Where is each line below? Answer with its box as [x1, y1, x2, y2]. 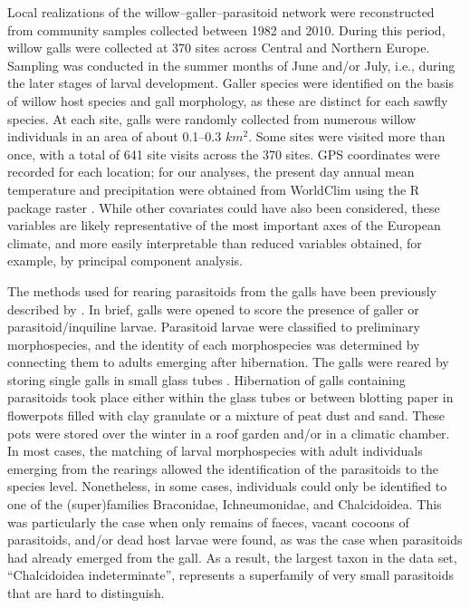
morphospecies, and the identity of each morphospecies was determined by [7, 334, 420, 353]
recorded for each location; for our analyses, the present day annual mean [7, 162, 415, 181]
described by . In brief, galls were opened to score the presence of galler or [7, 299, 419, 318]
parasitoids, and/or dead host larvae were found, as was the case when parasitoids [7, 530, 463, 549]
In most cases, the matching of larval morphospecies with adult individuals [7, 441, 423, 460]
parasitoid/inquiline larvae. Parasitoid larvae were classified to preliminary [7, 317, 420, 336]
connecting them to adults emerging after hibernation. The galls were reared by [7, 352, 449, 372]
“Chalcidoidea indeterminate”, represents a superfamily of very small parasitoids [7, 565, 455, 584]
